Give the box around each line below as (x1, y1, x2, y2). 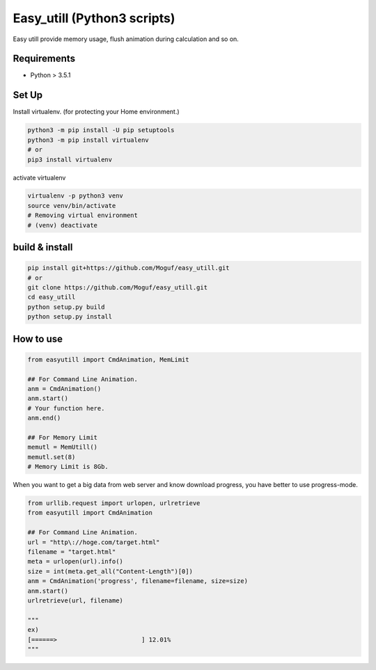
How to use (13, 333, 63, 344)
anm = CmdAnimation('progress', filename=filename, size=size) (27, 577, 249, 585)
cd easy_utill (27, 293, 76, 301)
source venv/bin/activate (27, 202, 116, 209)
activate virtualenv (13, 173, 66, 182)
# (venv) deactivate (27, 221, 97, 229)
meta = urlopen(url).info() (27, 557, 123, 566)
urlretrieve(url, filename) (27, 596, 123, 605)
